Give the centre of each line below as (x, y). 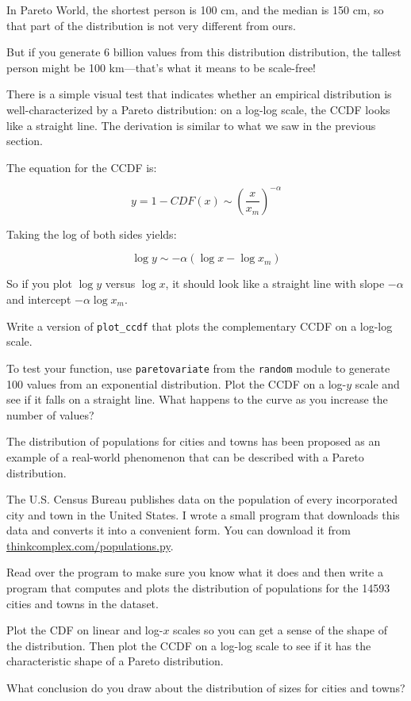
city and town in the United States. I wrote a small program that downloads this (203, 514)
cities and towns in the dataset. (83, 603)
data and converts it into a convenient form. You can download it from (179, 530)
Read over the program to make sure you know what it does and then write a (195, 572)
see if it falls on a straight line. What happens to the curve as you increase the (197, 399)
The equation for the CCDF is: (82, 167)
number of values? (50, 414)
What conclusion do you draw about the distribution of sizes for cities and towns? (206, 688)
